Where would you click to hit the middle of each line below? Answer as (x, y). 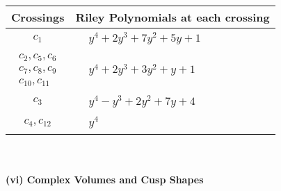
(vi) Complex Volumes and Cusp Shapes (105, 179)
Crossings (38, 17)
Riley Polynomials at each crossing (172, 17)
